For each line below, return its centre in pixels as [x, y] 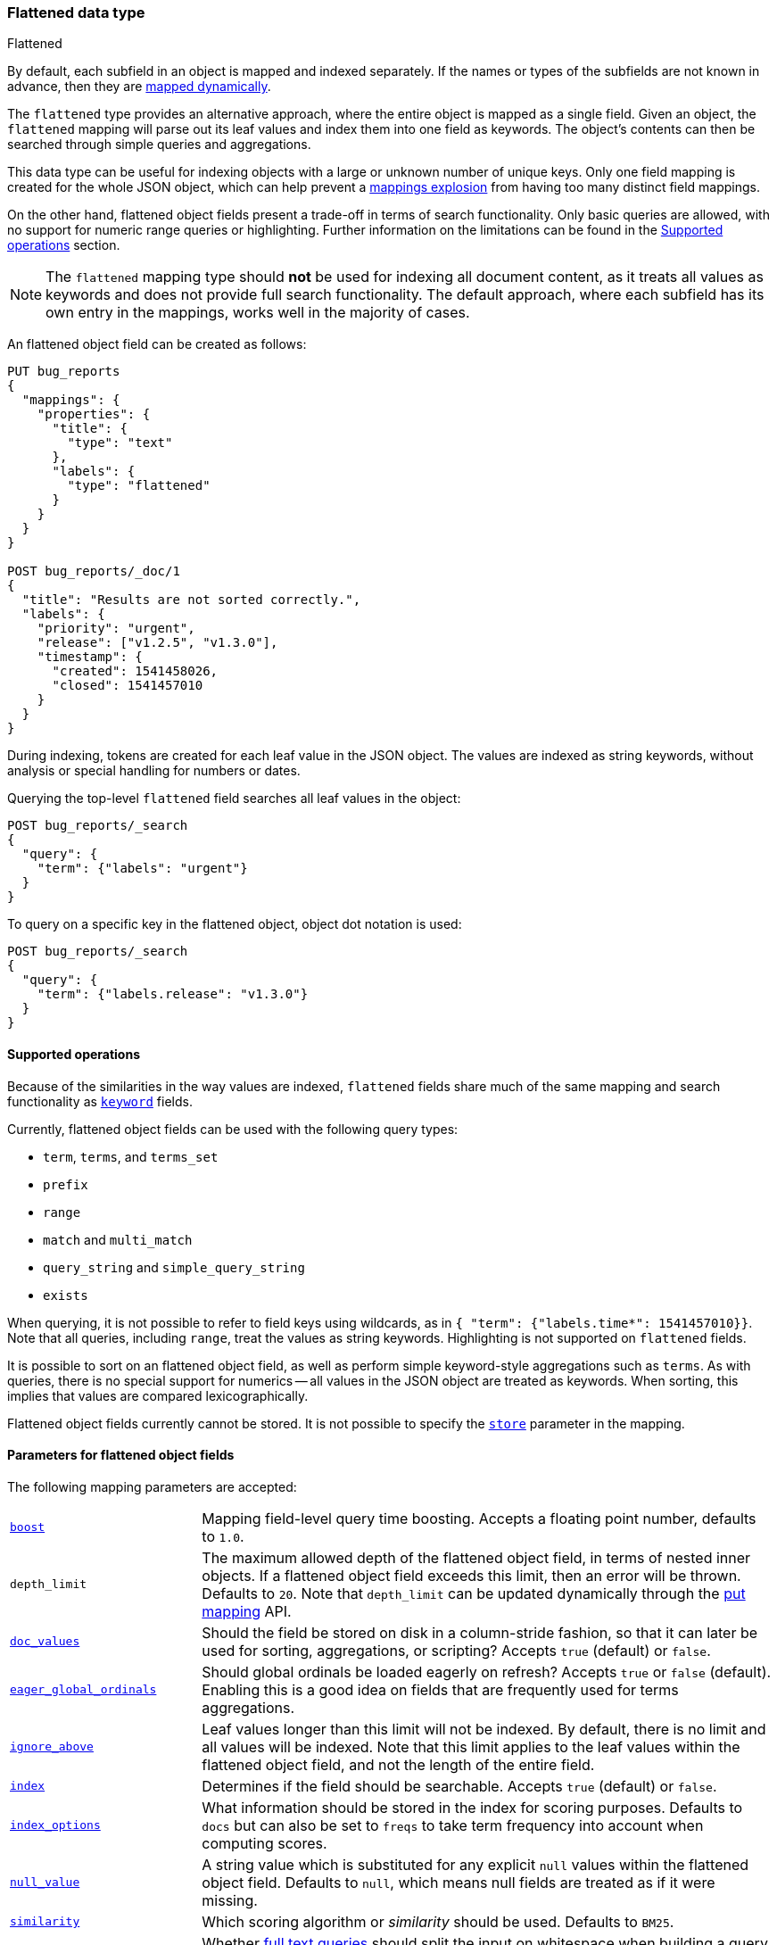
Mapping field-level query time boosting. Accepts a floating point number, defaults [479, 1518]
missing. [230, 1900]
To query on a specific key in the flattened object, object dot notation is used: [235, 924]
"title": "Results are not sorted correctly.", [191, 600]
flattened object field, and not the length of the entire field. [398, 1764]
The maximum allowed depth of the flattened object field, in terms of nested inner [476, 1557]
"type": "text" [120, 443]
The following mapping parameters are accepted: [152, 1486]
